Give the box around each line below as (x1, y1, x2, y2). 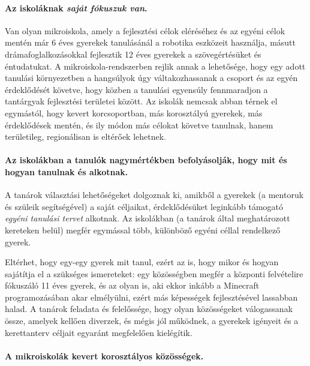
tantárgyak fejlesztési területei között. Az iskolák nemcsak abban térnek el (5, 95, 278, 107)
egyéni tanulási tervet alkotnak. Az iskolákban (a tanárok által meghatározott (5, 212, 290, 224)
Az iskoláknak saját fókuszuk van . (5, 1, 148, 14)
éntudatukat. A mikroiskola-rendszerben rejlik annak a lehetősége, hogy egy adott (5, 59, 306, 72)
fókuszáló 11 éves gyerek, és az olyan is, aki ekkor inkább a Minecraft (5, 279, 260, 292)
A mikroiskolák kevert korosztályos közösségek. (5, 349, 204, 362)
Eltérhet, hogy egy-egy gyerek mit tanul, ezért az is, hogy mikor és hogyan (5, 256, 279, 268)
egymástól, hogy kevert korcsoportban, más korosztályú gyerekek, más (5, 106, 263, 119)
